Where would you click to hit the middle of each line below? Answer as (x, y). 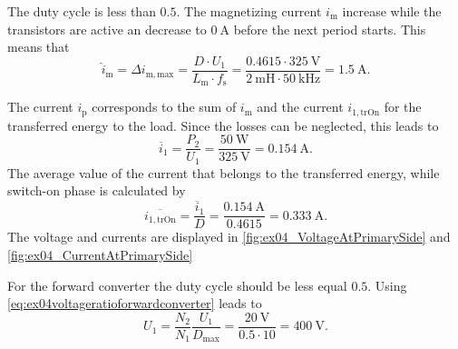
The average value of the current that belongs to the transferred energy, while (224, 172)
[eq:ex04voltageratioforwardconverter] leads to (135, 303)
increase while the (392, 11)
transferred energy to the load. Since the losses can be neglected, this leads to (223, 125)
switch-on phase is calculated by (97, 190)
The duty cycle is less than (82, 11)
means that (39, 47)
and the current (300, 107)
